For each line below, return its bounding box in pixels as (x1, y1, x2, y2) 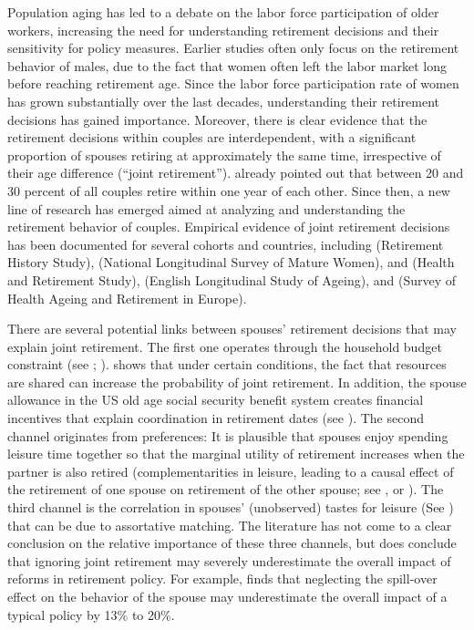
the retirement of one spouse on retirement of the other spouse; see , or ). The (7, 480, 444, 499)
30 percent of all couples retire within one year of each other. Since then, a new (7, 181, 450, 200)
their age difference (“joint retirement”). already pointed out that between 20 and (7, 163, 464, 182)
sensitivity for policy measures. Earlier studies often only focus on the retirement (7, 38, 459, 57)
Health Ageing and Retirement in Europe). (7, 288, 247, 307)
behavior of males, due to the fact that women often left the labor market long (7, 56, 448, 75)
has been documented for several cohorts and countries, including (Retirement (7, 234, 444, 253)
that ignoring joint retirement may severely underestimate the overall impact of (7, 551, 451, 570)
